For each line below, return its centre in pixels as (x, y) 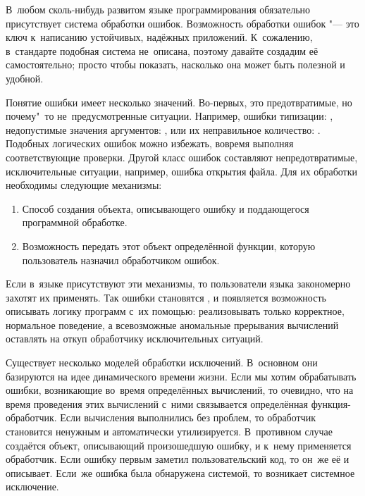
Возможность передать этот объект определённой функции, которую (169, 246)
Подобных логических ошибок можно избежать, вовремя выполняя (150, 143)
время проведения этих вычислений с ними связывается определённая (157, 403)
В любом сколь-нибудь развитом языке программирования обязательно (158, 9)
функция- (331, 403)
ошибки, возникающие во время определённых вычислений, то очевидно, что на (180, 390)
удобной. (25, 78)
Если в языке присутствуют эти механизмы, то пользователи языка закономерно (178, 284)
